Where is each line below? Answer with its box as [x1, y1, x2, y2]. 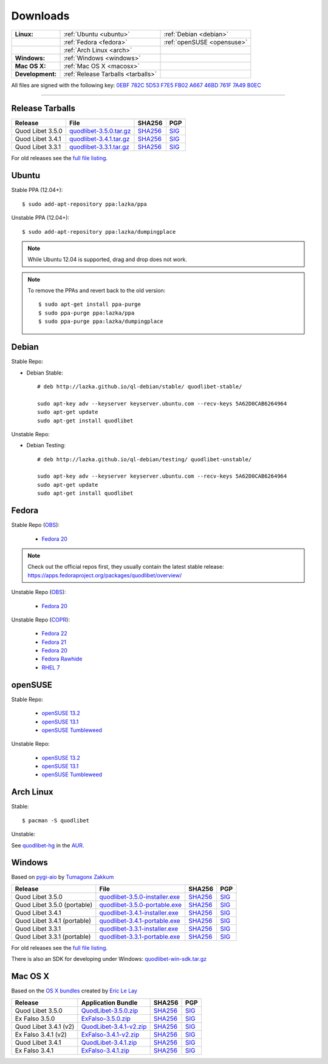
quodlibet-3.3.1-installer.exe [99, 924, 179, 933]
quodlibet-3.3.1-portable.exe [99, 932, 180, 941]
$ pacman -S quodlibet [22, 817, 90, 824]
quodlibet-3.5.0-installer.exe [99, 892, 180, 901]
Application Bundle [81, 998, 138, 1007]
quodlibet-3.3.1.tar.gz [69, 143, 130, 151]
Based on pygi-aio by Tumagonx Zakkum [11, 873, 114, 881]
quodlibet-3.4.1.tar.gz [69, 135, 130, 143]
